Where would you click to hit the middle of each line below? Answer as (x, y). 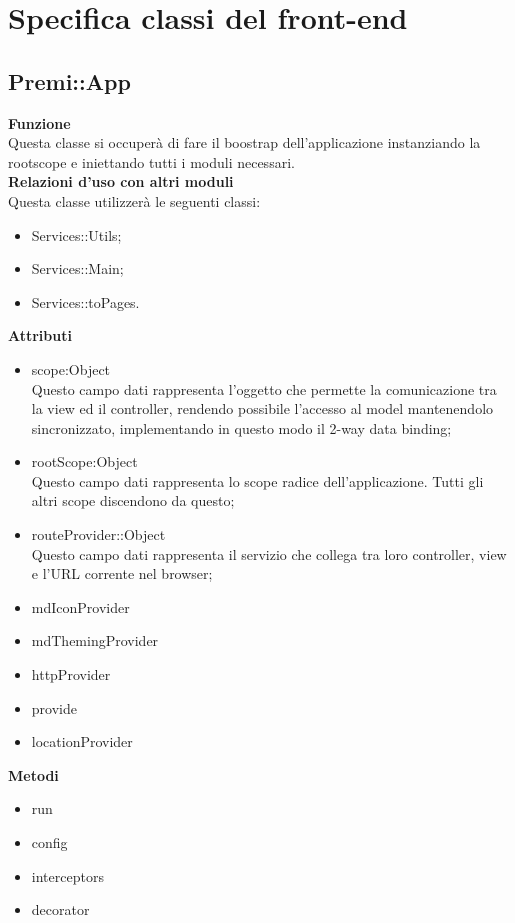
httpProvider (71, 674)
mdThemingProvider (95, 640)
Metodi (33, 774)
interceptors (67, 875)
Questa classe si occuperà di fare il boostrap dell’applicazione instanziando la (244, 142)
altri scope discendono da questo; (133, 500)
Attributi (40, 335)
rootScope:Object (84, 461)
